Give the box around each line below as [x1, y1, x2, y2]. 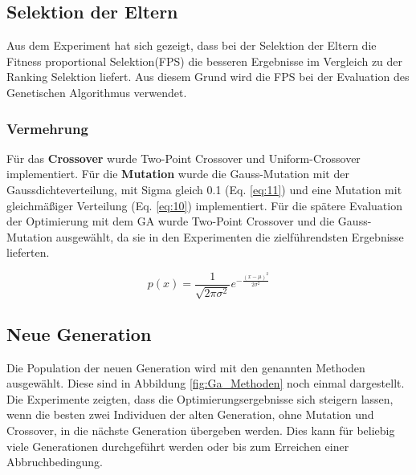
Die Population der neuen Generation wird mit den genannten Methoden [6, 359, 365, 376]
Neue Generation [6, 321, 152, 346]
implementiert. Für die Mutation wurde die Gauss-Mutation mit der [6, 165, 349, 182]
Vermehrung [6, 118, 88, 138]
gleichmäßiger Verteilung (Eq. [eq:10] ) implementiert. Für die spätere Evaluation [6, 197, 402, 213]
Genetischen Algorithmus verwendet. [6, 83, 187, 100]
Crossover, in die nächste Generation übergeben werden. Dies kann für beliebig [6, 421, 395, 438]
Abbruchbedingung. [6, 453, 103, 470]
